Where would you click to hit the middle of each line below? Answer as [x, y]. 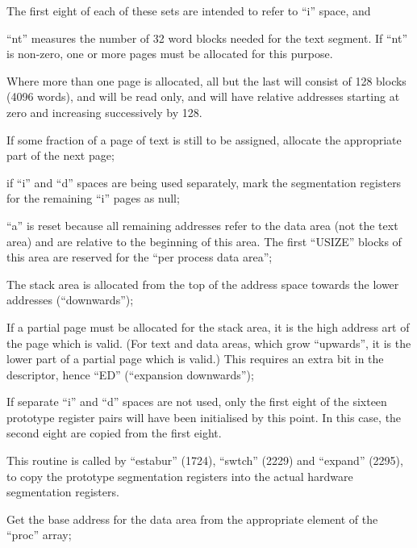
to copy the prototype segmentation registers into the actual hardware [180, 476]
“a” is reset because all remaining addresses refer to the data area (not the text [202, 225]
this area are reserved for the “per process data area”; [140, 257]
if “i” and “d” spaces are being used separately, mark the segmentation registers [204, 182]
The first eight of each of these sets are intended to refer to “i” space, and [189, 10]
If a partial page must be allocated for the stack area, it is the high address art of [208, 326]
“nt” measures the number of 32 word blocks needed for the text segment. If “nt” [207, 38]
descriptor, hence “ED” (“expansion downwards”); [130, 374]
